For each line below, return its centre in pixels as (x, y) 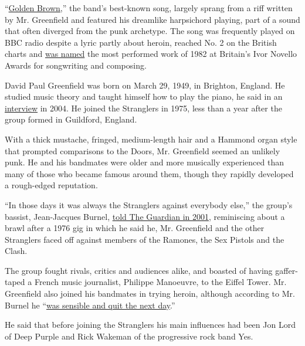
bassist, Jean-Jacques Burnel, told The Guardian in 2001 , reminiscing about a (145, 216)
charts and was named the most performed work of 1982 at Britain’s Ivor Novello (151, 54)
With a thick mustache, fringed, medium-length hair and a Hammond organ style (151, 139)
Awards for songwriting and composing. (76, 65)
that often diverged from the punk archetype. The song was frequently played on (150, 31)
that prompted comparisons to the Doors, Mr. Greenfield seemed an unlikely (143, 150)
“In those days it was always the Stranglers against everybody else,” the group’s (149, 204)
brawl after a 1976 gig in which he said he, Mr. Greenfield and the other (135, 228)
